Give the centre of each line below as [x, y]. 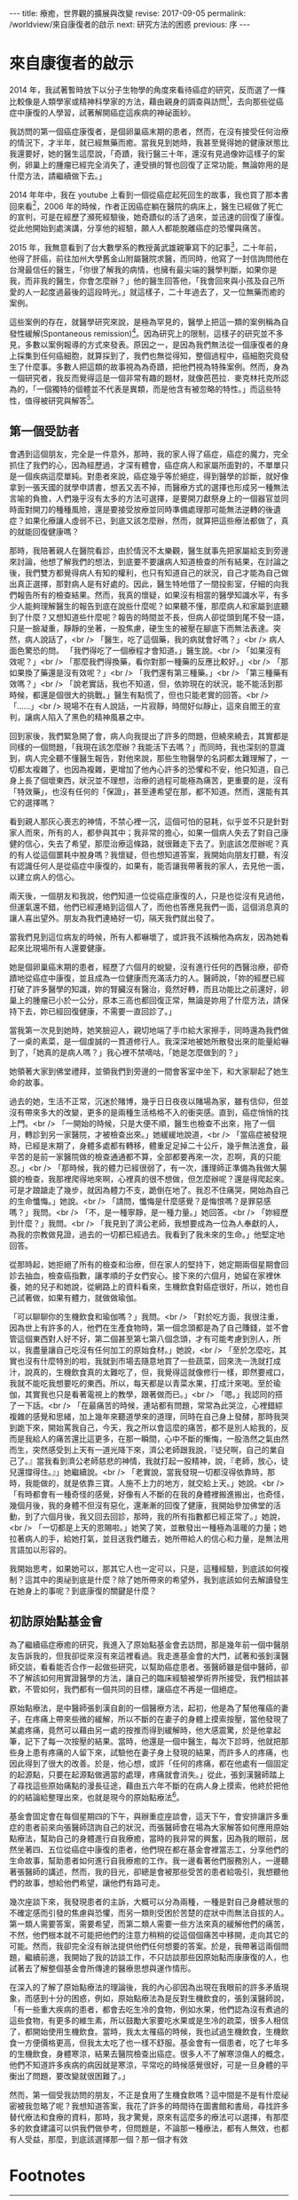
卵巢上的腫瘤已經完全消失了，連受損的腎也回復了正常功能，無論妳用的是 [157, 164]
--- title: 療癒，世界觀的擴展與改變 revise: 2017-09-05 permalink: [128, 13]
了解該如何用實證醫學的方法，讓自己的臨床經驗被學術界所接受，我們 [141, 1678]
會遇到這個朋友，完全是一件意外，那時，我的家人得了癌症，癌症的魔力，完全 [149, 454]
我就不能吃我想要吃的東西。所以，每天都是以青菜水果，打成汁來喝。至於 [141, 1384]
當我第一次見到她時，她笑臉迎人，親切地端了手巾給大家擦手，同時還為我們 [145, 1030]
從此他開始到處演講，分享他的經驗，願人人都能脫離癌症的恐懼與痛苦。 [137, 228]
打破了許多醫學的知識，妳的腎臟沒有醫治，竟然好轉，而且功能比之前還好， [145, 989]
